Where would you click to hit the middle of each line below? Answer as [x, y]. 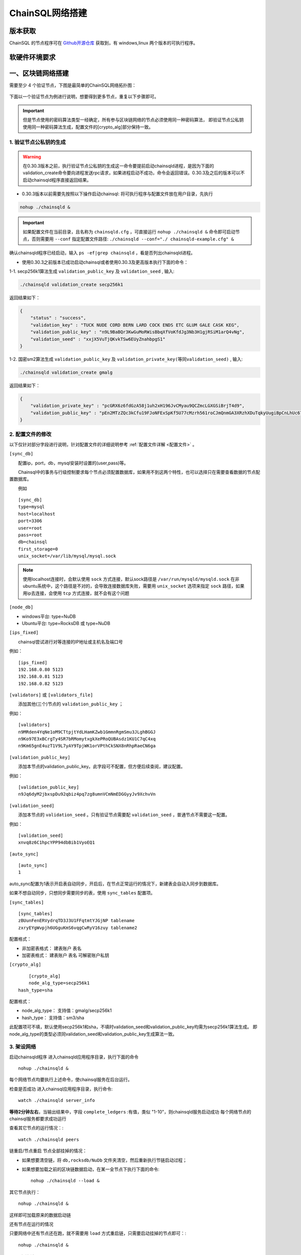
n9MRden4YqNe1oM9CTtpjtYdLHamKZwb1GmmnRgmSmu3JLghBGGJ [87, 732]
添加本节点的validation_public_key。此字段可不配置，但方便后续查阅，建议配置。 [102, 767]
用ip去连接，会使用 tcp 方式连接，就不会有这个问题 [76, 593]
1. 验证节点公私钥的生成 [38, 142]
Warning [32, 157]
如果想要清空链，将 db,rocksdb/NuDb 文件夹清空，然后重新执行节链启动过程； [105, 1160]
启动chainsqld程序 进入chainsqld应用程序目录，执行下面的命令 [74, 1057]
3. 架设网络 [23, 1047]
